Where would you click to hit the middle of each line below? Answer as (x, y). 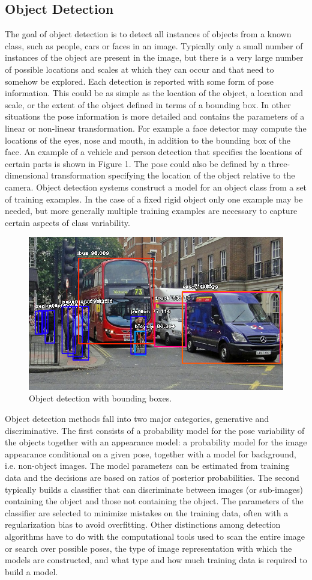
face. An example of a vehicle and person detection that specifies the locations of (153, 152)
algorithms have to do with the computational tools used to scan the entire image (155, 536)
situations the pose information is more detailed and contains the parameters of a (155, 116)
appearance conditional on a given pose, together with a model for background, (151, 453)
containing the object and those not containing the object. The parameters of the (154, 501)
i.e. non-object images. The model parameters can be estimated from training (147, 466)
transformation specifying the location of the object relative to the (173, 175)
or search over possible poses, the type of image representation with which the (148, 548)
